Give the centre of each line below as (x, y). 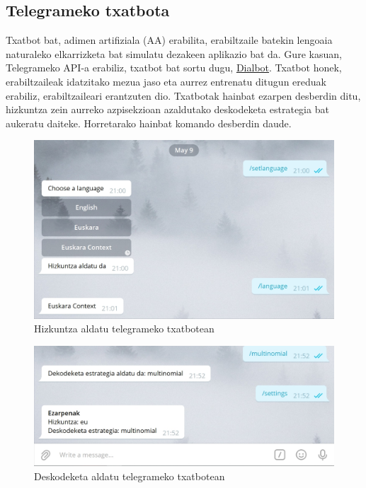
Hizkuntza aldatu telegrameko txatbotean (124, 329)
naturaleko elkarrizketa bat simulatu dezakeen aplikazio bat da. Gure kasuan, (174, 53)
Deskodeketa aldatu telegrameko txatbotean (130, 476)
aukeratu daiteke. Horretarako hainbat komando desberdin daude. (149, 123)
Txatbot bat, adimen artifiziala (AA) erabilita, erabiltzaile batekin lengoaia (169, 40)
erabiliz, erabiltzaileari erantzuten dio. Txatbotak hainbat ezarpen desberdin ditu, (183, 95)
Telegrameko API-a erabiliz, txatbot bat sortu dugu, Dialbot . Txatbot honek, (174, 68)
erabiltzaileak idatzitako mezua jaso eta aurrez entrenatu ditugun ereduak (166, 81)
